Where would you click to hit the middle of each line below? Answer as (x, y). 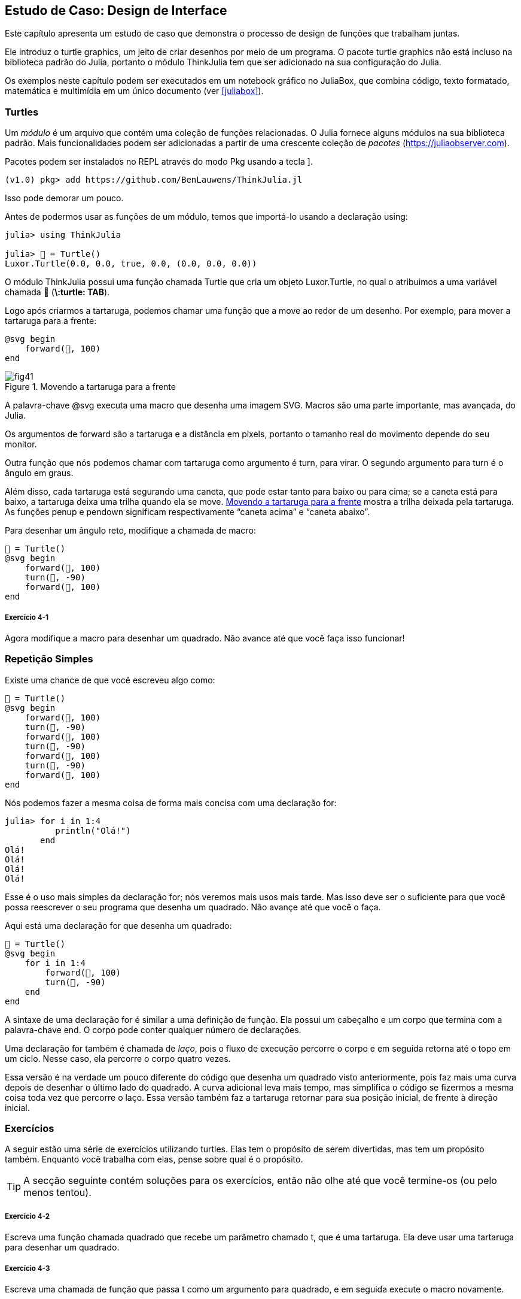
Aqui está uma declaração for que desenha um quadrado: (118, 925)
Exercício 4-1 (27, 617)
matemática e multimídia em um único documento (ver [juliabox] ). (134, 91)
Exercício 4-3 (28, 1268)
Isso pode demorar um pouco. (64, 198)
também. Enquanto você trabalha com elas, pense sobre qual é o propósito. (154, 1159)
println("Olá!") (93, 830)
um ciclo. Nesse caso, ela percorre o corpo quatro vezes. (118, 1058)
